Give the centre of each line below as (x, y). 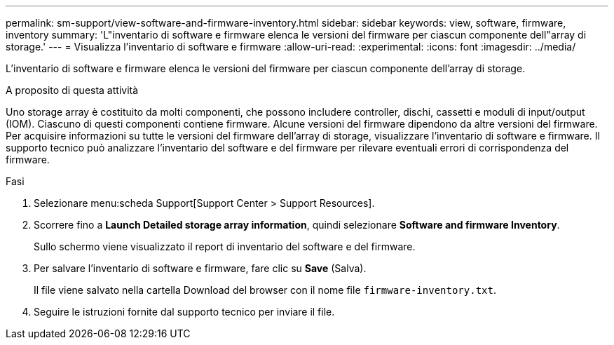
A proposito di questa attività (72, 90)
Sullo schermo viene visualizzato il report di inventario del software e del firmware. (225, 246)
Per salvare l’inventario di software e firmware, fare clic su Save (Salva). (200, 268)
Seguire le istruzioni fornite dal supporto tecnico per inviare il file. (184, 312)
